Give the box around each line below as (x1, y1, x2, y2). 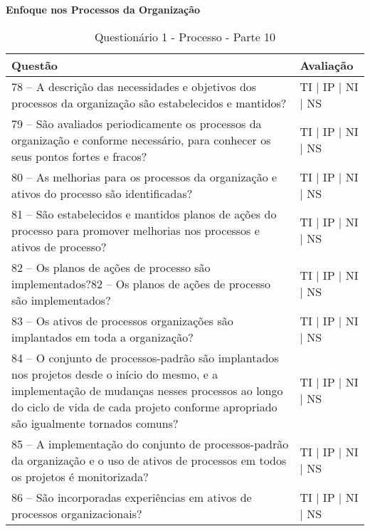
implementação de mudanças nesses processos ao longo (11, 382, 283, 399)
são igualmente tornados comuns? (11, 414, 179, 431)
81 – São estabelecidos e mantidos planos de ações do (11, 205, 277, 222)
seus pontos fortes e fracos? (11, 147, 147, 164)
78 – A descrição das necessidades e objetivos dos (11, 78, 257, 95)
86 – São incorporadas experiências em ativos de (11, 488, 252, 505)
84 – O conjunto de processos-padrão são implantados (11, 349, 279, 366)
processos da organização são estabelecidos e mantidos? (11, 94, 287, 111)
